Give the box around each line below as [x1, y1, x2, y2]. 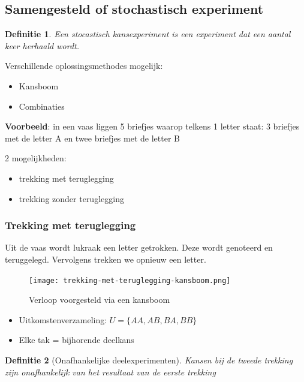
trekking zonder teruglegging [19, 192, 124, 204]
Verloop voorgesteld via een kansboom [29, 293, 170, 306]
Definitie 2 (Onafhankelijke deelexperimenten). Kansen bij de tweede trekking [5, 353, 293, 366]
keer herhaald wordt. [5, 39, 79, 52]
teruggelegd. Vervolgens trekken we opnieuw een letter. [5, 252, 206, 265]
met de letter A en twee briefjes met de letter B [5, 131, 180, 144]
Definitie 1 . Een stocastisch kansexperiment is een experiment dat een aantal [5, 28, 291, 40]
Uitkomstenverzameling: [19, 313, 107, 326]
